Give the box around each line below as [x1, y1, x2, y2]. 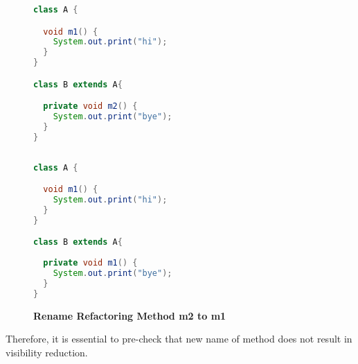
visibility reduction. [6, 345, 88, 359]
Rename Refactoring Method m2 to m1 [33, 308, 226, 322]
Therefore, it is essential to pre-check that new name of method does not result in [6, 331, 352, 346]
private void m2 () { [43, 101, 138, 112]
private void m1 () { [43, 258, 138, 268]
